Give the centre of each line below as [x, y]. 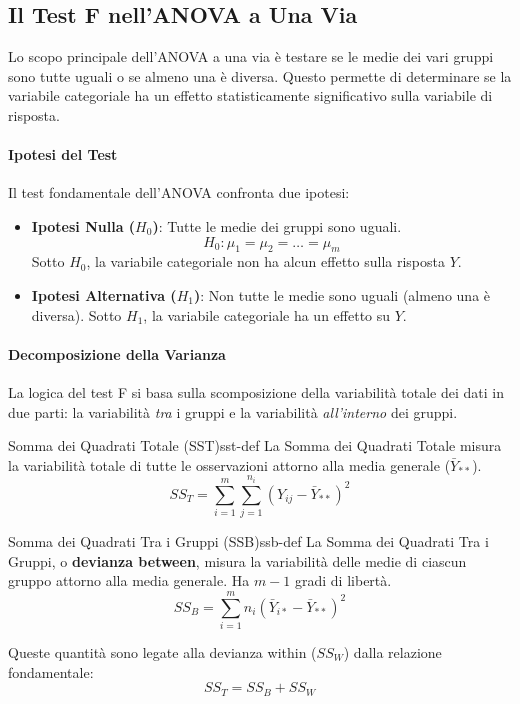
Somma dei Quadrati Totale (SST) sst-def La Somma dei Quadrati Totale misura [255, 445]
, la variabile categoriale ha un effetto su [267, 314]
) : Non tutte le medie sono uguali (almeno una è [342, 294]
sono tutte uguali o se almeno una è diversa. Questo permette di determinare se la [260, 75]
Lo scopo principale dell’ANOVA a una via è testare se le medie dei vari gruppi [251, 56]
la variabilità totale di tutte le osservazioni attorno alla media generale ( [229, 464]
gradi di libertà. [343, 580]
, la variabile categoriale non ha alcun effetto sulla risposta [265, 261]
